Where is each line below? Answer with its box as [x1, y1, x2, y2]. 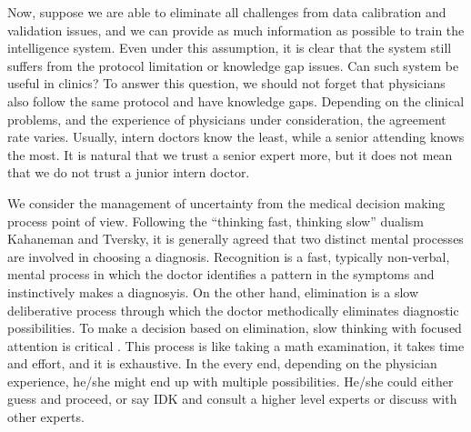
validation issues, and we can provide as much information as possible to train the [7, 20, 465, 39]
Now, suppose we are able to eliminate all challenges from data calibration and [7, 3, 446, 21]
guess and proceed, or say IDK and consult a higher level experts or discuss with [7, 389, 457, 408]
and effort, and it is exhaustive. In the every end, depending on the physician [7, 354, 437, 373]
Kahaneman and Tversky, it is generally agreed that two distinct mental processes [7, 229, 464, 248]
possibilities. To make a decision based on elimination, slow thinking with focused [7, 318, 462, 337]
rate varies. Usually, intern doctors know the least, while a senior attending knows [7, 127, 465, 146]
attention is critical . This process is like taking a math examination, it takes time [7, 336, 465, 355]
